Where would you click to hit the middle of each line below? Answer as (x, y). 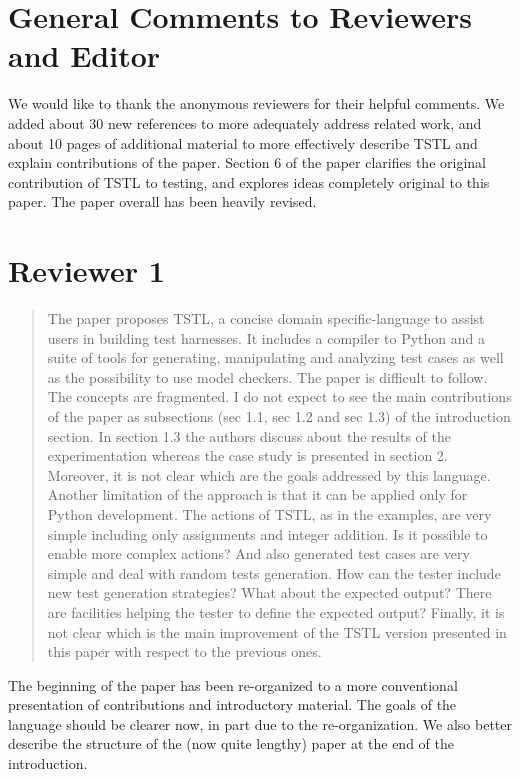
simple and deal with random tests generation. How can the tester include (274, 572)
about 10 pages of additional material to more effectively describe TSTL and (243, 142)
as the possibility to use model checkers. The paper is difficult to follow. (267, 376)
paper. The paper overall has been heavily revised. (162, 201)
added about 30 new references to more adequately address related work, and (245, 122)
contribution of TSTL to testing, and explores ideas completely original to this (249, 181)
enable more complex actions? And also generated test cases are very (258, 553)
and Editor (84, 55)
